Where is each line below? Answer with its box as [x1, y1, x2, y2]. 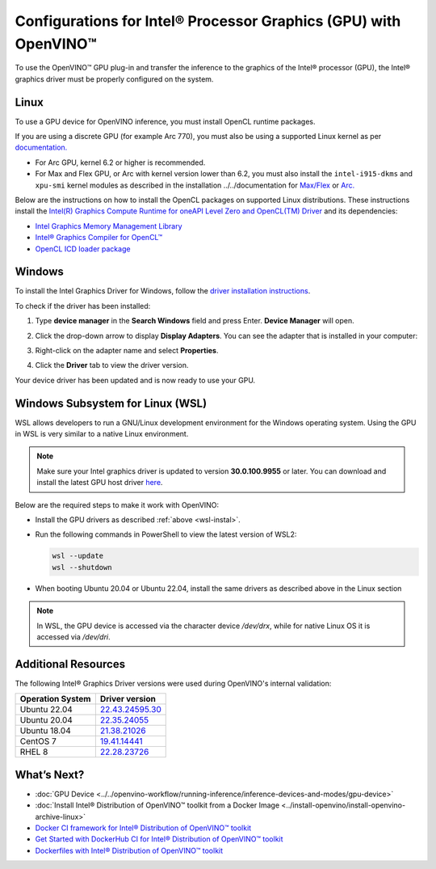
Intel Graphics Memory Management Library [35, 221, 182, 230]
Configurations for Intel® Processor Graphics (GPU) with [15, 12, 401, 30]
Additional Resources [15, 657, 125, 671]
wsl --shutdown [52, 563, 112, 572]
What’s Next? [15, 768, 85, 782]
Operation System [19, 694, 91, 705]
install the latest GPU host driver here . [36, 478, 163, 487]
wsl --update [52, 551, 104, 561]
